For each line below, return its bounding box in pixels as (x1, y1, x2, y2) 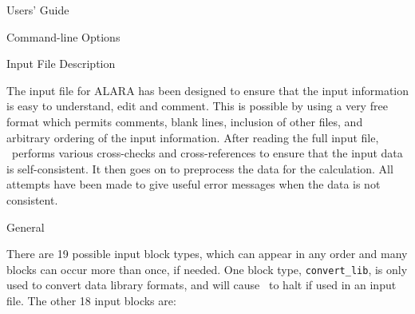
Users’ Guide (6, 2, 69, 18)
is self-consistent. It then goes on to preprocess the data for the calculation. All (6, 160, 393, 177)
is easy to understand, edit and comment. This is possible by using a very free (6, 97, 388, 114)
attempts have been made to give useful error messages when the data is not (6, 176, 381, 193)
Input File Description (6, 55, 116, 72)
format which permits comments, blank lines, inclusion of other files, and (6, 113, 363, 129)
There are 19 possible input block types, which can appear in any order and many (6, 245, 408, 262)
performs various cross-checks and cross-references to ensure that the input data (11, 145, 403, 161)
